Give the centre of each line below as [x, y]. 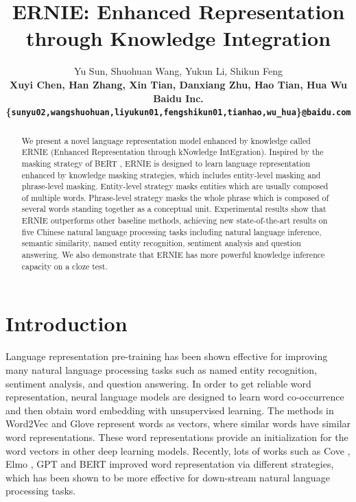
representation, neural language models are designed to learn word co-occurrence [175, 397]
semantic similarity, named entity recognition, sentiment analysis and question [161, 243]
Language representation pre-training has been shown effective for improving [167, 356]
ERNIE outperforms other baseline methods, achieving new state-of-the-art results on [175, 220]
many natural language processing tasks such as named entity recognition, [162, 369]
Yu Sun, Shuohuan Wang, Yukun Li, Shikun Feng [178, 71]
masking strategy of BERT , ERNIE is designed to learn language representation [166, 163]
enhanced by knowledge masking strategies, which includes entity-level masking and [171, 175]
